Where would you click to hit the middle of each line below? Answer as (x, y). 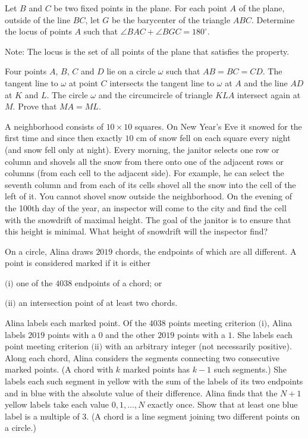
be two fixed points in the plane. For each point (140, 8)
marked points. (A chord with (59, 369)
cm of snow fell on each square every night (213, 138)
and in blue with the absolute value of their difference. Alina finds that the (141, 392)
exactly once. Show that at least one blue (223, 404)
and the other (130, 334)
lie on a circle (131, 71)
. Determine (273, 19)
